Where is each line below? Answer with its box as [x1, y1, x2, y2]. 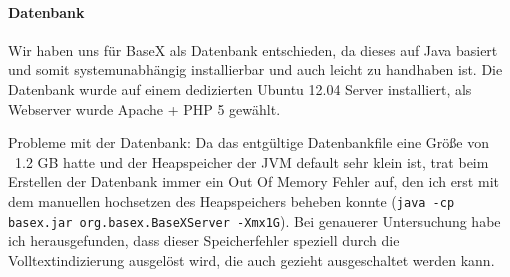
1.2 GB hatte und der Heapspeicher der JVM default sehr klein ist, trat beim [14, 151, 489, 172]
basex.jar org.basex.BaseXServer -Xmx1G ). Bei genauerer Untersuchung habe [8, 210, 501, 231]
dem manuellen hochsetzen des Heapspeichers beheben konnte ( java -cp [8, 190, 455, 211]
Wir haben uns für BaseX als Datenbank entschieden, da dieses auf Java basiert [8, 39, 498, 60]
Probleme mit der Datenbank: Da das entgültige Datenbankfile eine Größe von [8, 132, 489, 153]
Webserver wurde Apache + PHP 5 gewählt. [8, 98, 281, 119]
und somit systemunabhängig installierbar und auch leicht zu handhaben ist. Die [8, 59, 503, 80]
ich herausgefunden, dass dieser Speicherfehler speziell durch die [8, 230, 400, 251]
